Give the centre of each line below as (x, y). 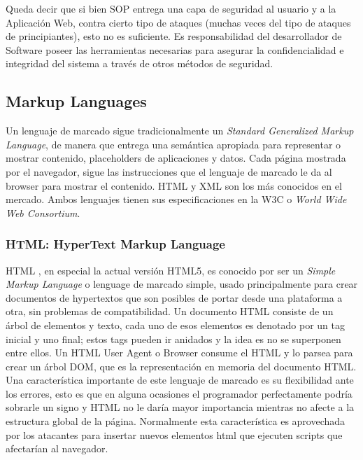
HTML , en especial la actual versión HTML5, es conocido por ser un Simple (171, 270)
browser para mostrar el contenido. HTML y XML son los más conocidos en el (174, 185)
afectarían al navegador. (57, 448)
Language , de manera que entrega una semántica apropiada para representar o (173, 144)
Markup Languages (76, 101)
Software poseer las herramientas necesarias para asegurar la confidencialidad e (175, 49)
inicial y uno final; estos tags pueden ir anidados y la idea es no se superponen (173, 339)
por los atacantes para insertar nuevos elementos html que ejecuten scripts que (174, 434)
